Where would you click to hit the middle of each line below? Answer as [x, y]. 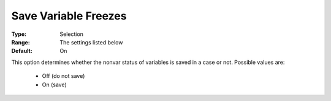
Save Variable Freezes [69, 16]
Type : [19, 34]
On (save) [54, 85]
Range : [21, 42]
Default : [22, 51]
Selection [72, 34]
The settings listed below [91, 42]
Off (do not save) [63, 76]
